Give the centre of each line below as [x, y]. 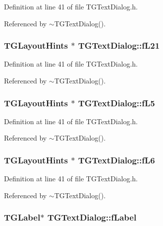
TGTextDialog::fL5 [116, 103]
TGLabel [22, 217]
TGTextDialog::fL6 [116, 160]
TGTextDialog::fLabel [92, 217]
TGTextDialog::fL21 [119, 45]
